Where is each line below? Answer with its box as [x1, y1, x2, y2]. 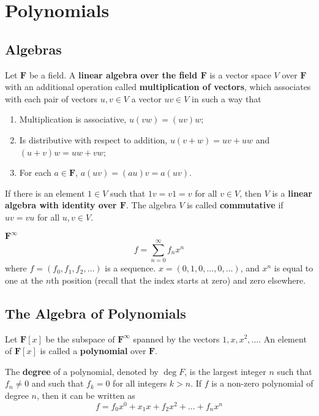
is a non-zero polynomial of [211, 377, 313, 390]
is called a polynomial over [40, 344, 146, 357]
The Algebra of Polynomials [5, 303, 186, 322]
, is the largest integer [184, 365, 266, 377]
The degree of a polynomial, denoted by [5, 365, 159, 377]
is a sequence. [105, 262, 156, 274]
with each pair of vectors [5, 92, 98, 105]
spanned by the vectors [133, 332, 220, 345]
